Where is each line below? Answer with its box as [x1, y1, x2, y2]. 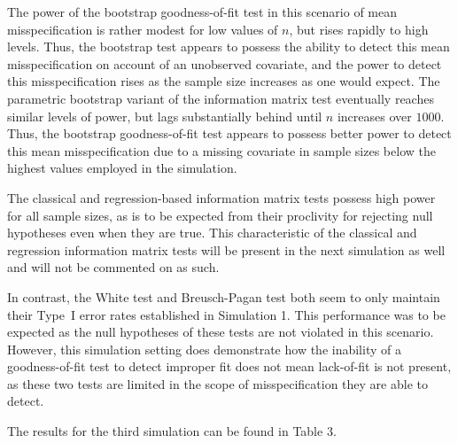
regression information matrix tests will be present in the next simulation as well [7, 240, 446, 259]
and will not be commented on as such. [7, 258, 220, 276]
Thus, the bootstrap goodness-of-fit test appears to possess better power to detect [7, 124, 452, 143]
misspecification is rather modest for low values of [7, 19, 278, 38]
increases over [337, 106, 412, 125]
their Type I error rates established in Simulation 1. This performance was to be [7, 305, 446, 323]
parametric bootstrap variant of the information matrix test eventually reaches [7, 89, 434, 107]
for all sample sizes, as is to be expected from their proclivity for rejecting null [7, 206, 433, 224]
